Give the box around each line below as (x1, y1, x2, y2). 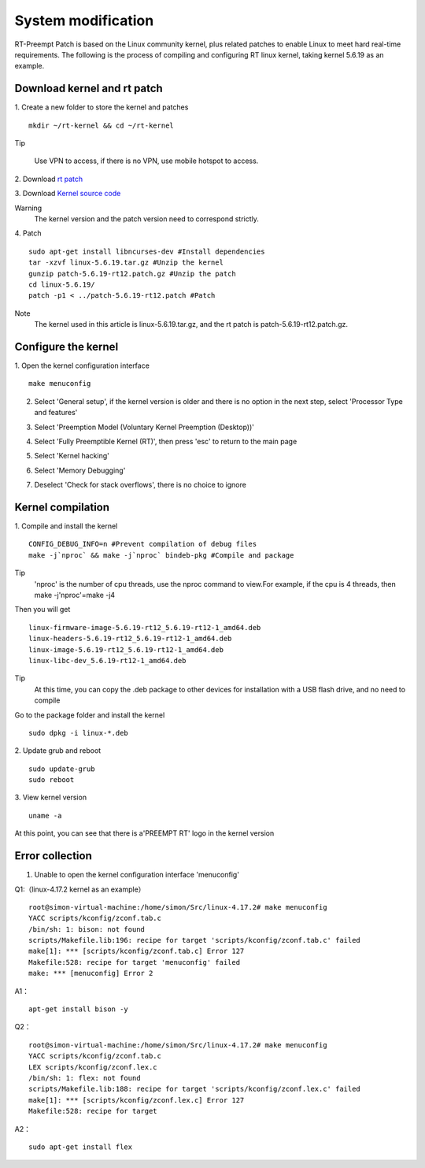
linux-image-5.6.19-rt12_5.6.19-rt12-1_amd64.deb (28, 645, 224, 654)
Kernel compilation (14, 500, 110, 514)
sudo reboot (28, 776, 75, 784)
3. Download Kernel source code (14, 189, 121, 198)
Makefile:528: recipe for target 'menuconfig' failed (28, 958, 240, 966)
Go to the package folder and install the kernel (14, 710, 165, 720)
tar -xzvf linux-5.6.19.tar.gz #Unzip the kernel (28, 258, 224, 267)
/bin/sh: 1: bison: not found (28, 925, 146, 933)
